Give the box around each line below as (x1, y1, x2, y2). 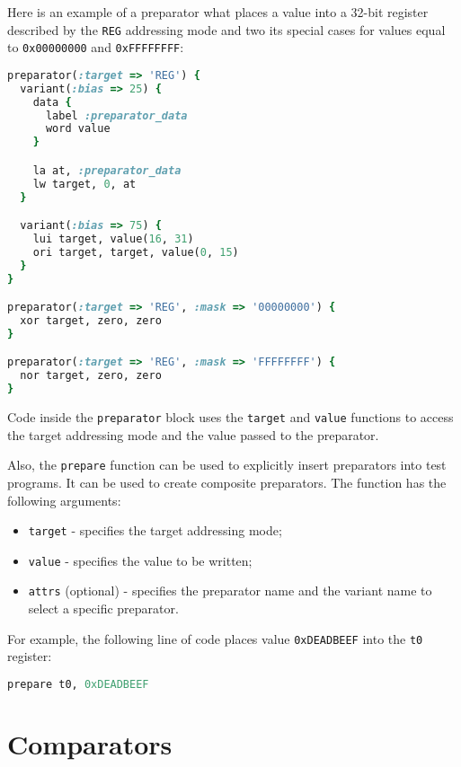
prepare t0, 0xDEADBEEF (7, 677, 149, 691)
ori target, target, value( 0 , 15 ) (32, 245, 239, 259)
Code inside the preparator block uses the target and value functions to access (7, 408, 454, 427)
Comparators (7, 726, 173, 762)
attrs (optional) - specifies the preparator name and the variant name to (28, 581, 432, 600)
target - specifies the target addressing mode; (28, 521, 282, 540)
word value (45, 122, 111, 136)
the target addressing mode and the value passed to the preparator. (7, 425, 379, 444)
